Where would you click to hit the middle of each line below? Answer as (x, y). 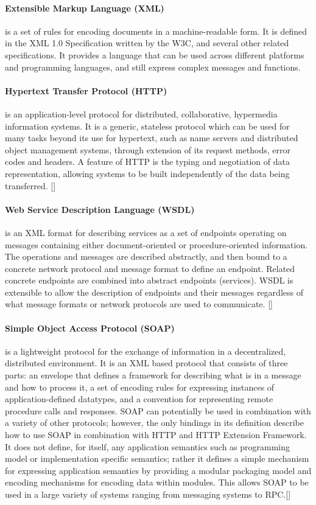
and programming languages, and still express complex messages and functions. (153, 67)
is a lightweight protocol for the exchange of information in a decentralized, (146, 351)
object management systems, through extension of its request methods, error (148, 149)
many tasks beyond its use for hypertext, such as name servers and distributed (152, 138)
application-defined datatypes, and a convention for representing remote (139, 399)
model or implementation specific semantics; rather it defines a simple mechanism (157, 458)
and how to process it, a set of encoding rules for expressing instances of (140, 387)
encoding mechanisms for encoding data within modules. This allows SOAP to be (157, 482)
